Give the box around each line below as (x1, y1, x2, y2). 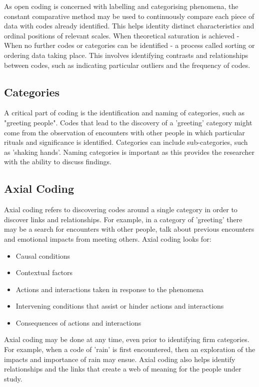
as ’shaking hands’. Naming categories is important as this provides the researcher (4, 146, 255, 157)
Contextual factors (15, 267, 73, 278)
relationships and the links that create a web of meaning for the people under (4, 364, 241, 374)
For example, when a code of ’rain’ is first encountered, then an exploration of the (4, 344, 255, 355)
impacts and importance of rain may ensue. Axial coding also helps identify (4, 354, 235, 364)
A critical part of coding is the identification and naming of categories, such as (4, 107, 245, 118)
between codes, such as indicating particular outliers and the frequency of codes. (4, 59, 250, 70)
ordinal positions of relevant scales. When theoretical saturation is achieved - (4, 30, 239, 40)
